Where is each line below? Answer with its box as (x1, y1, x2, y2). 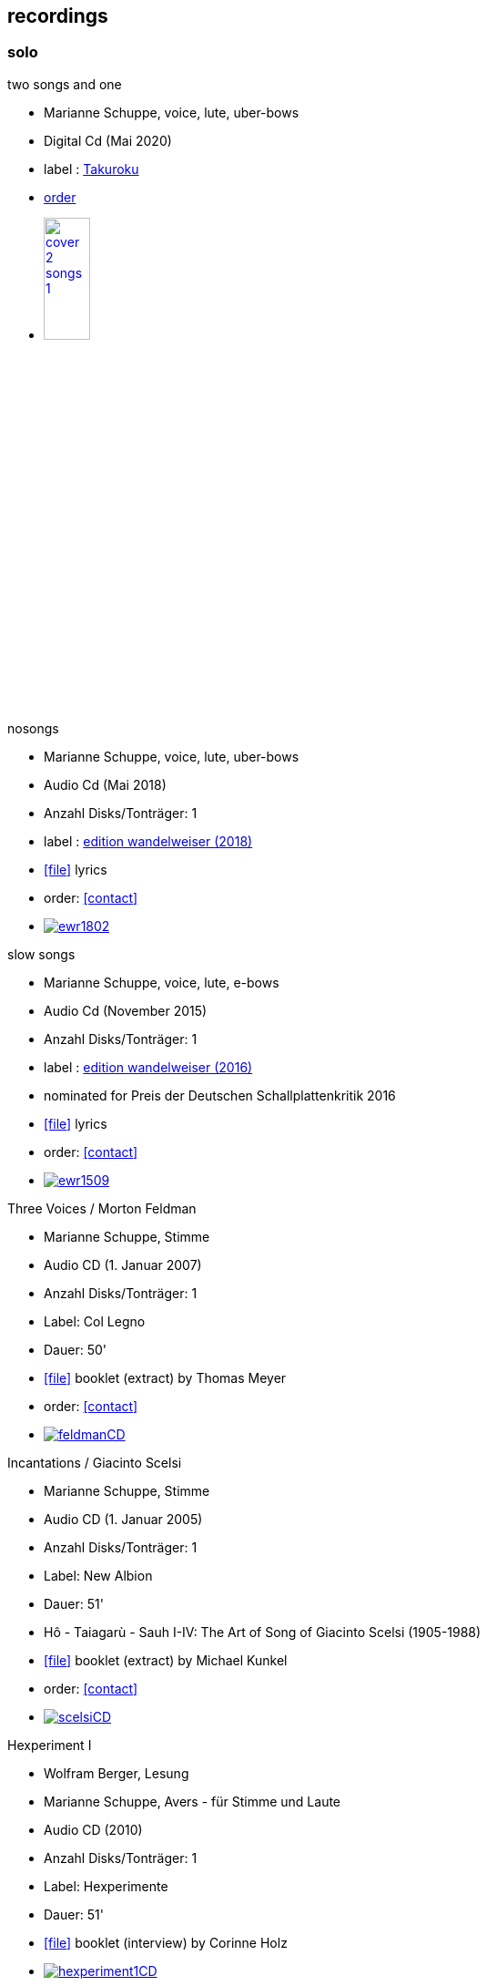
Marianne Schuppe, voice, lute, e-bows (44, 974, 279, 990)
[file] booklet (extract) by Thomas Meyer (44, 1369, 287, 1386)
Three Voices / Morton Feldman (7, 1200, 197, 1216)
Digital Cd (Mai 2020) (44, 132, 172, 148)
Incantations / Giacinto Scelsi (7, 1454, 182, 1470)
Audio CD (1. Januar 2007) (44, 1256, 202, 1273)
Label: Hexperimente (44, 1878, 168, 1894)
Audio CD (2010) (44, 1821, 143, 1838)
